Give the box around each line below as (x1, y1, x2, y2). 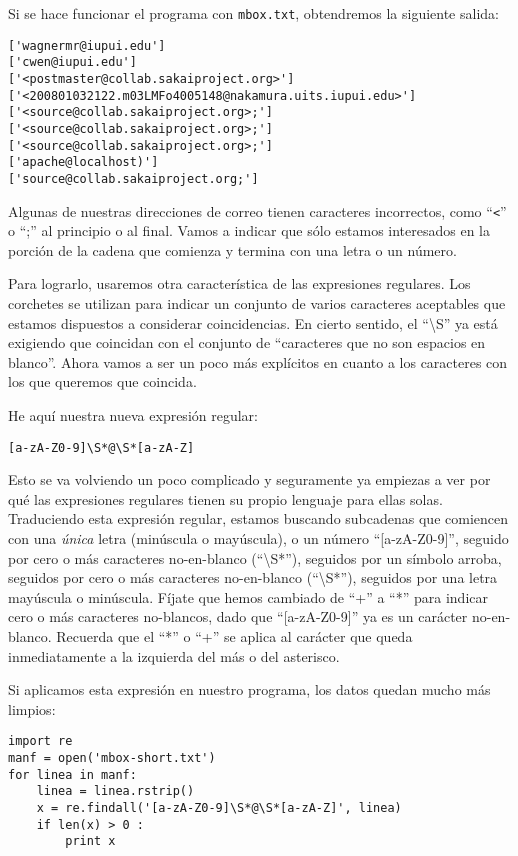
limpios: (8, 698, 56, 719)
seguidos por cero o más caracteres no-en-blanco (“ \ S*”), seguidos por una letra (8, 567, 498, 588)
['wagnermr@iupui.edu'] (8, 38, 166, 53)
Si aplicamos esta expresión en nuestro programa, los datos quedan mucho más (8, 679, 491, 700)
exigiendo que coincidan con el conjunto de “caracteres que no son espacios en (8, 332, 486, 353)
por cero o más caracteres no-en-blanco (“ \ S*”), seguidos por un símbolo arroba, (8, 547, 502, 568)
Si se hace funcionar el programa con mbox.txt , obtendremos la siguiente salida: (8, 3, 499, 23)
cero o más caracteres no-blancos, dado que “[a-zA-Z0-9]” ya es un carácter (8, 606, 468, 627)
